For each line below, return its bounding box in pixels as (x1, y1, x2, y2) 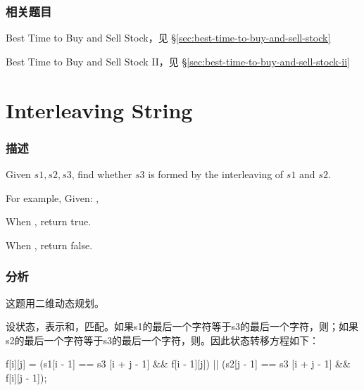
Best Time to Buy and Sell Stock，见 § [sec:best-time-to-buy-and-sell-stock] (6, 30, 331, 45)
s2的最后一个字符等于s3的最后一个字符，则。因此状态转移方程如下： (6, 332, 320, 347)
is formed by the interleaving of (148, 167, 284, 181)
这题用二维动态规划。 (6, 295, 104, 310)
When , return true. (6, 214, 92, 229)
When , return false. (6, 237, 93, 252)
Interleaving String (6, 95, 193, 124)
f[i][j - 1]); (6, 370, 47, 384)
